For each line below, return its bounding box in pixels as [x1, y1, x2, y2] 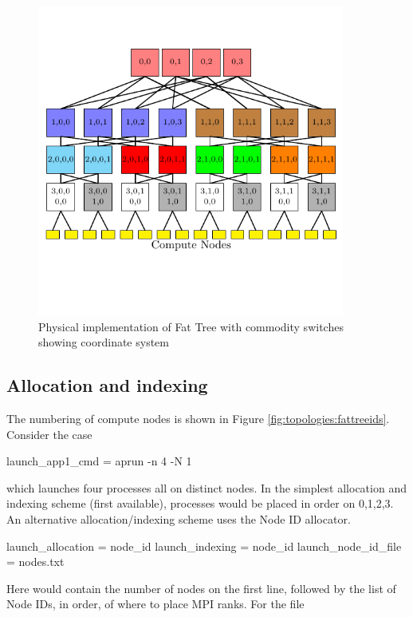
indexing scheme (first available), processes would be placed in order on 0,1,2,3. [6, 495, 394, 512]
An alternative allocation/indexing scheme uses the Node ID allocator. [6, 511, 351, 528]
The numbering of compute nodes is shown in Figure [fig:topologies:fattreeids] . [6, 410, 390, 427]
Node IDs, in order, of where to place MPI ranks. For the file [6, 595, 305, 612]
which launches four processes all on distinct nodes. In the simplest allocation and [6, 479, 407, 496]
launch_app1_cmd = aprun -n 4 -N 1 [6, 453, 192, 469]
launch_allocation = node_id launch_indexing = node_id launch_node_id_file [6, 537, 402, 554]
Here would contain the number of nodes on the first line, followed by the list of [6, 579, 396, 596]
